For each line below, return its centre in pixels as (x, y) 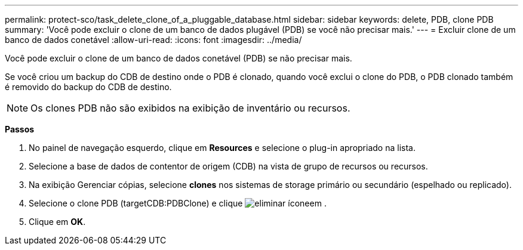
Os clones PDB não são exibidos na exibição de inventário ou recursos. (190, 108)
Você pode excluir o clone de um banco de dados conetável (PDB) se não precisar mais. (179, 58)
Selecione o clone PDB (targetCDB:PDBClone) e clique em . (178, 203)
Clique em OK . (57, 222)
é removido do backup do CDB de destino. (88, 87)
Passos (20, 129)
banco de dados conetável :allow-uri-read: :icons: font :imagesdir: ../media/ (153, 40)
